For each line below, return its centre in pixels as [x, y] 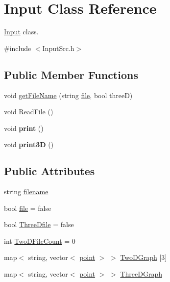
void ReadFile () [29, 112]
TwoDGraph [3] [144, 257]
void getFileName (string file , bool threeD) [68, 95]
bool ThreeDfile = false [39, 224]
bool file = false [28, 208]
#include [18, 48]
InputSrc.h [58, 48]
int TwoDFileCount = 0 [40, 241]
